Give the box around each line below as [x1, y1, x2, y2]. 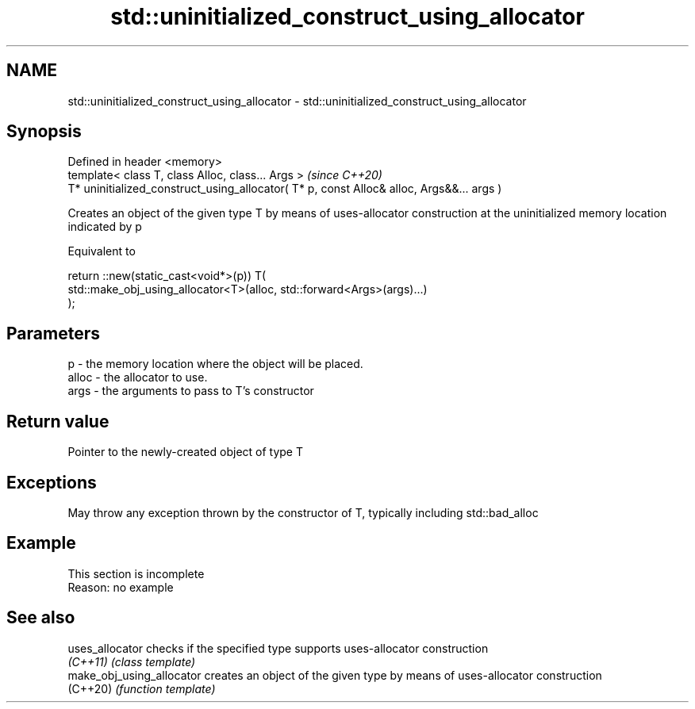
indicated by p [67, 220, 142, 234]
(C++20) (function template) [67, 681, 216, 696]
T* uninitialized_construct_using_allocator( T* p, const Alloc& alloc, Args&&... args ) [67, 182, 502, 196]
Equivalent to [67, 244, 136, 259]
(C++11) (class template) [67, 654, 196, 669]
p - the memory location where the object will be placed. [67, 357, 363, 371]
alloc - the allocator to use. [67, 370, 208, 385]
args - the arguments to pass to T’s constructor [67, 384, 314, 398]
